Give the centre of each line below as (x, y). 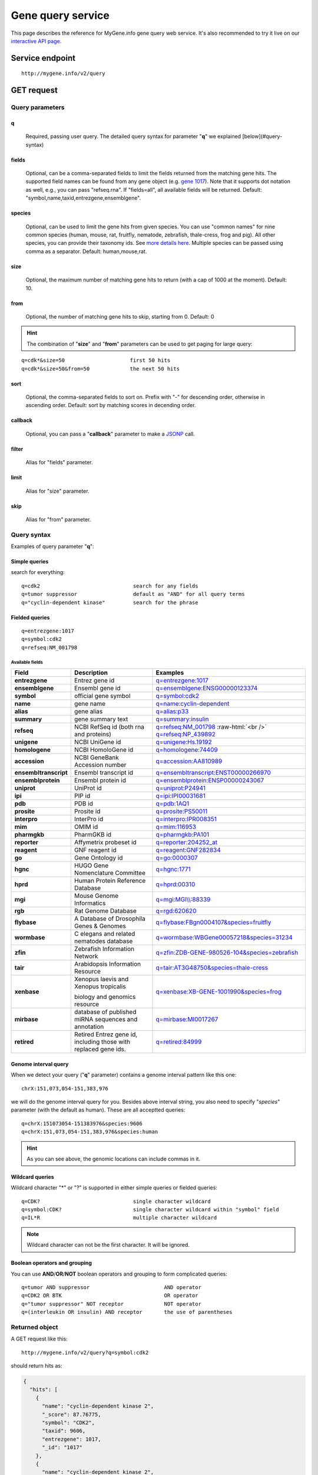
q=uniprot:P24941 (181, 788)
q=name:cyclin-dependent (193, 704)
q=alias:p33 (172, 712)
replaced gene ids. (100, 1049)
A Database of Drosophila (110, 919)
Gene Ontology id (99, 858)
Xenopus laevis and (102, 979)
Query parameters (38, 107)
